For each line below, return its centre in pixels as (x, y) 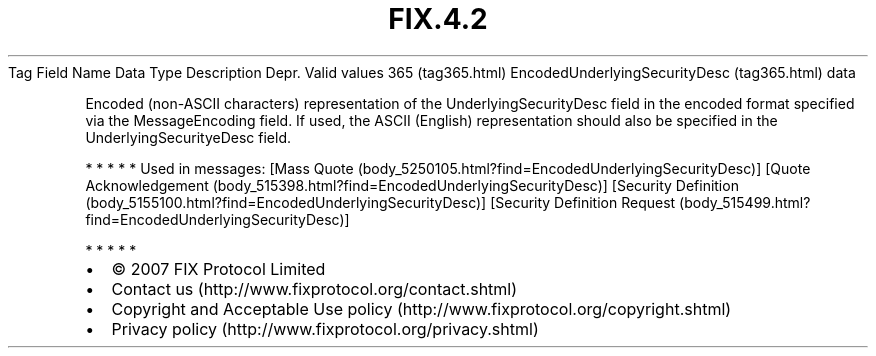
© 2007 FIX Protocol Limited (218, 268)
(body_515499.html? (745, 202)
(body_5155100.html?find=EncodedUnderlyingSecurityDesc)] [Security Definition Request (380, 202)
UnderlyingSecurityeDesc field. (188, 137)
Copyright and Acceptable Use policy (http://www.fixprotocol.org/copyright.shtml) (421, 308)
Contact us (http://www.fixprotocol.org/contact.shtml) (314, 288)
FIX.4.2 (438, 19)
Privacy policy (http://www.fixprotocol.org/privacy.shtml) (325, 328)
